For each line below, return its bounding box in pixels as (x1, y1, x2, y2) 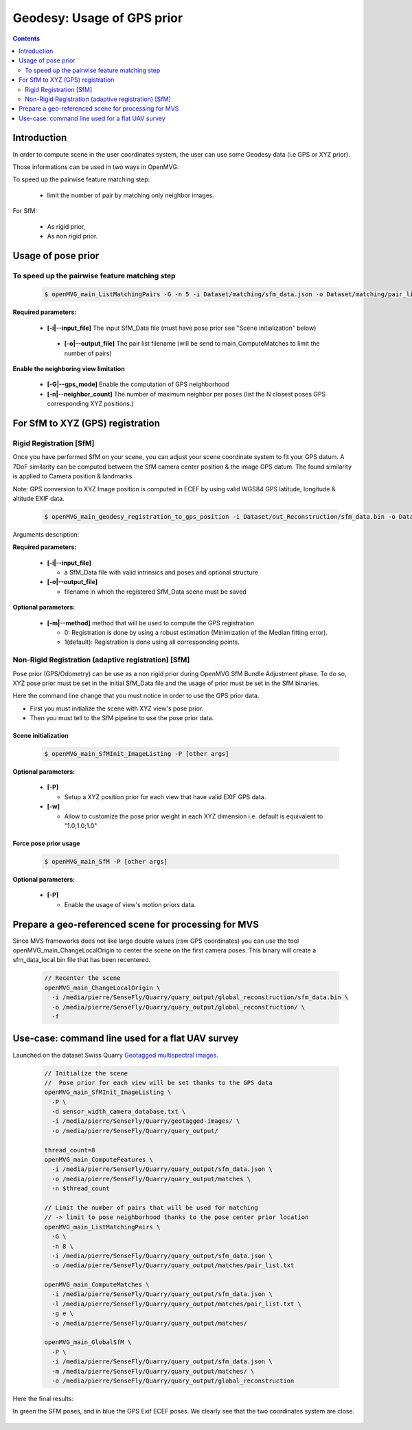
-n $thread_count (51, 1185, 110, 1192)
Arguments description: (12, 530, 80, 539)
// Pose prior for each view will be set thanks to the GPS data (44, 1079, 273, 1086)
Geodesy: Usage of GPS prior (12, 10, 183, 25)
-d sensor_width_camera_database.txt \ (51, 1108, 186, 1116)
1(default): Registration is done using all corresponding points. (64, 638, 240, 646)
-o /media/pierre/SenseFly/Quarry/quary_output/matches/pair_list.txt (51, 1262, 295, 1269)
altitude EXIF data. (12, 494, 65, 502)
